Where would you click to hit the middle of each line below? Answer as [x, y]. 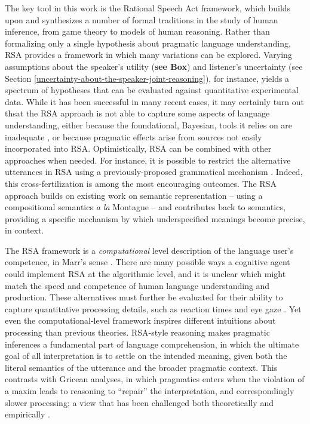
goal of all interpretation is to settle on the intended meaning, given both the [146, 356]
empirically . [27, 414]
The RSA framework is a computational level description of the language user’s [149, 250]
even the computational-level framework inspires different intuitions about [140, 320]
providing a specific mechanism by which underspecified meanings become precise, [155, 218]
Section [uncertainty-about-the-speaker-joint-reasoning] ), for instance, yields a [147, 78]
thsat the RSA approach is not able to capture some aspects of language [137, 113]
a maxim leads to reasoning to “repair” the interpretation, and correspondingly [150, 391]
